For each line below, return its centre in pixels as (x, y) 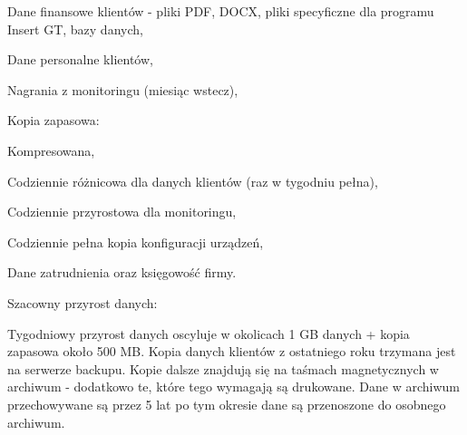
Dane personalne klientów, (80, 59)
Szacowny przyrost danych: (83, 302)
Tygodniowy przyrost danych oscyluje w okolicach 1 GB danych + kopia (209, 333)
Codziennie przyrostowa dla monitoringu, (122, 212)
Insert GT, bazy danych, (75, 29)
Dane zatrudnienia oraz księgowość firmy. (122, 272)
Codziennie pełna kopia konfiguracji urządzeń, (136, 242)
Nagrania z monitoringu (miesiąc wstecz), (123, 89)
